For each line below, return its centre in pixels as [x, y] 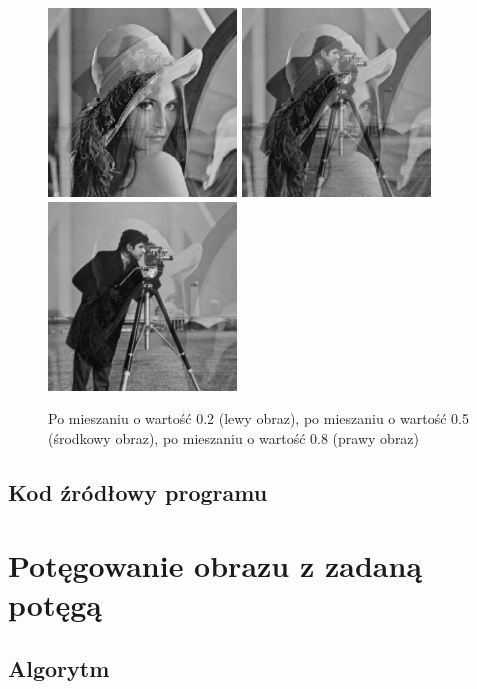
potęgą [55, 604]
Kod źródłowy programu [138, 491]
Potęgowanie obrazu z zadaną [215, 565]
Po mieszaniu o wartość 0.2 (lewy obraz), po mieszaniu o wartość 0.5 [258, 418]
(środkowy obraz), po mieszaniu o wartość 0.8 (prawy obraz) [234, 437]
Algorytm [59, 668]
